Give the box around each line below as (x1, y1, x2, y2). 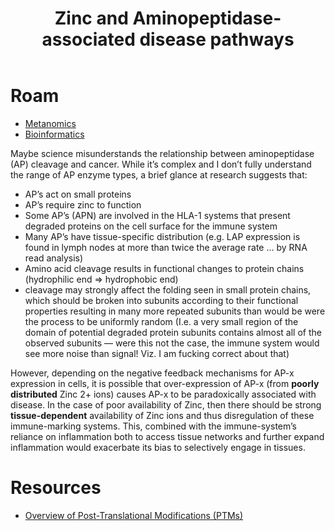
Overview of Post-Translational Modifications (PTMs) (24, 509, 244, 521)
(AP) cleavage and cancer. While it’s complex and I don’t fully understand (10, 158, 312, 170)
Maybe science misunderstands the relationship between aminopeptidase (10, 147, 315, 159)
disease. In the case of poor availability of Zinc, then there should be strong (10, 398, 322, 411)
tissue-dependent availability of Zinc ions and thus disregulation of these (10, 409, 315, 421)
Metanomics (24, 117, 77, 129)
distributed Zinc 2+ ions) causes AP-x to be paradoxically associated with (10, 388, 317, 400)
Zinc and (54, 7, 129, 30)
